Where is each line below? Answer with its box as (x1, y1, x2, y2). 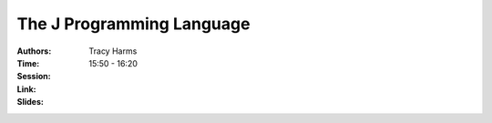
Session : (16, 71, 51, 82)
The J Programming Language (16, 14, 251, 34)
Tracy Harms (88, 46, 138, 56)
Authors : (16, 46, 52, 56)
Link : (16, 83, 36, 95)
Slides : (16, 97, 45, 108)
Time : (16, 57, 40, 68)
